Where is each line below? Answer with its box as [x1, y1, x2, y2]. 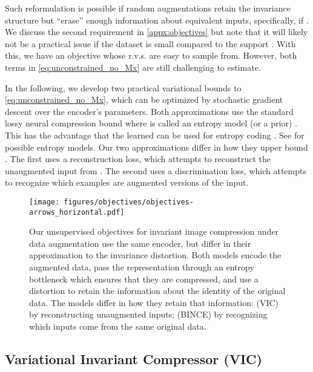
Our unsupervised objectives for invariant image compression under [29, 225, 279, 238]
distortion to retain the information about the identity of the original [29, 284, 286, 297]
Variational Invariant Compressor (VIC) [5, 349, 262, 368]
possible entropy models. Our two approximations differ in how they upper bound [5, 140, 308, 153]
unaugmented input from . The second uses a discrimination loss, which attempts [5, 164, 306, 177]
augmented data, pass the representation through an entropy [29, 261, 254, 273]
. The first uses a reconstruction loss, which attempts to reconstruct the [5, 152, 271, 165]
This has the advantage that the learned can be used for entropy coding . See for [5, 128, 305, 141]
